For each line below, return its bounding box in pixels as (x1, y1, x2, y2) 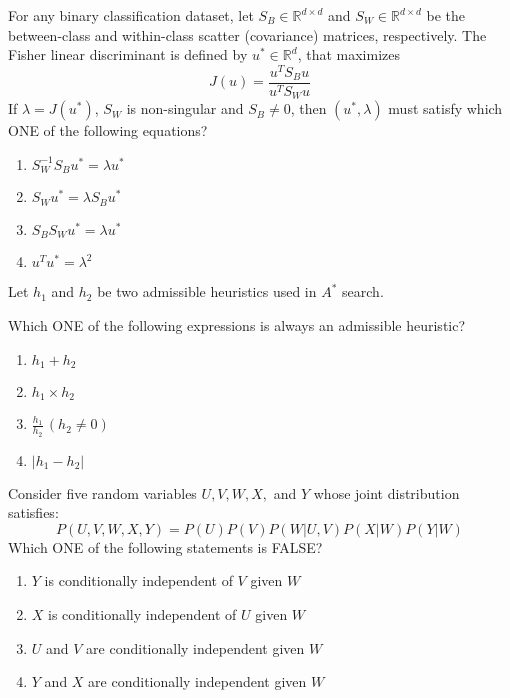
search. (342, 281, 384, 302)
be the (426, 5, 466, 25)
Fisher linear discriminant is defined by (8, 44, 248, 65)
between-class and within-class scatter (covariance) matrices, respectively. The (8, 24, 487, 45)
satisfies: (8, 502, 59, 523)
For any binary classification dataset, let (8, 5, 254, 25)
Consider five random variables (8, 482, 197, 503)
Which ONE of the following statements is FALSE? (8, 536, 323, 557)
